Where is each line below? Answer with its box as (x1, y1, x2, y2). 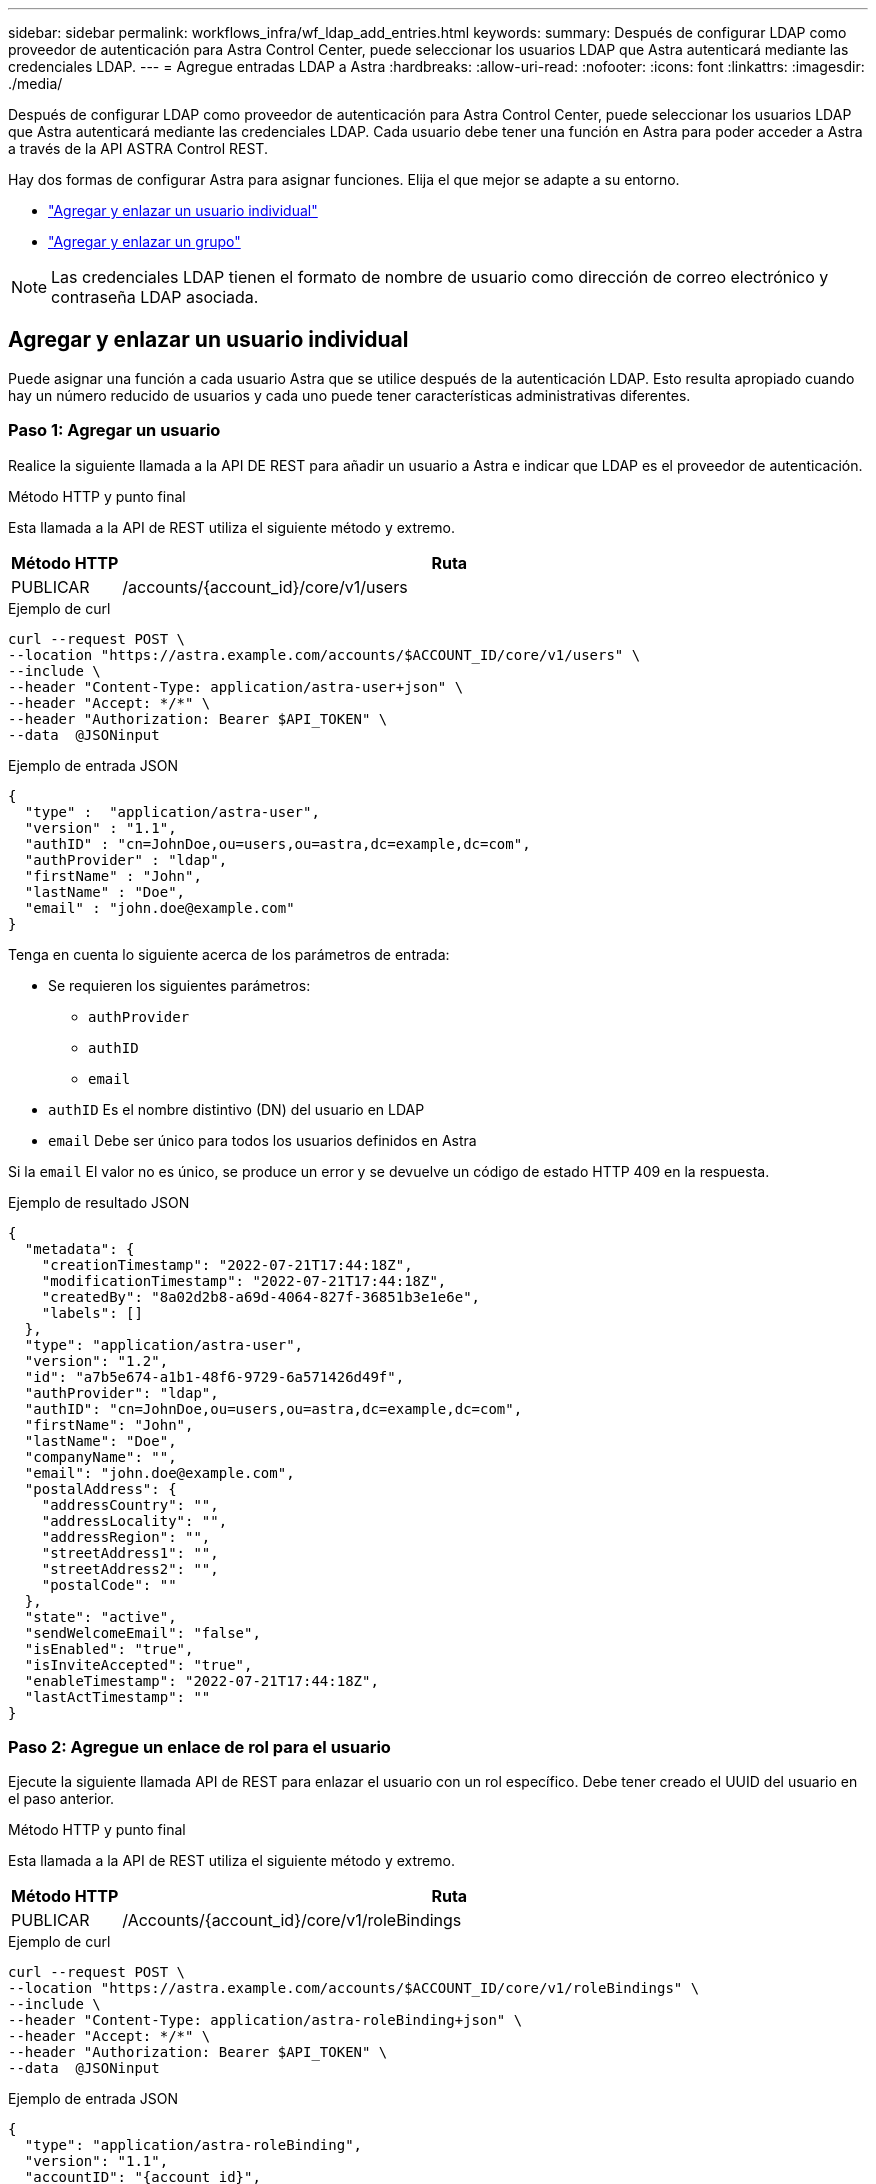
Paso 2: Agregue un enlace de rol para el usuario (8, 1736, 391, 1757)
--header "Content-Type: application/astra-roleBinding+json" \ (8, 2012, 523, 2029)
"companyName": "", (24, 1448, 177, 1465)
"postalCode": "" (41, 1576, 177, 1593)
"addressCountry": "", (41, 1496, 219, 1513)
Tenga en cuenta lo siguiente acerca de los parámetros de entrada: (8, 945, 450, 963)
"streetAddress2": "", (41, 1560, 219, 1577)
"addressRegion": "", (41, 1528, 211, 1545)
